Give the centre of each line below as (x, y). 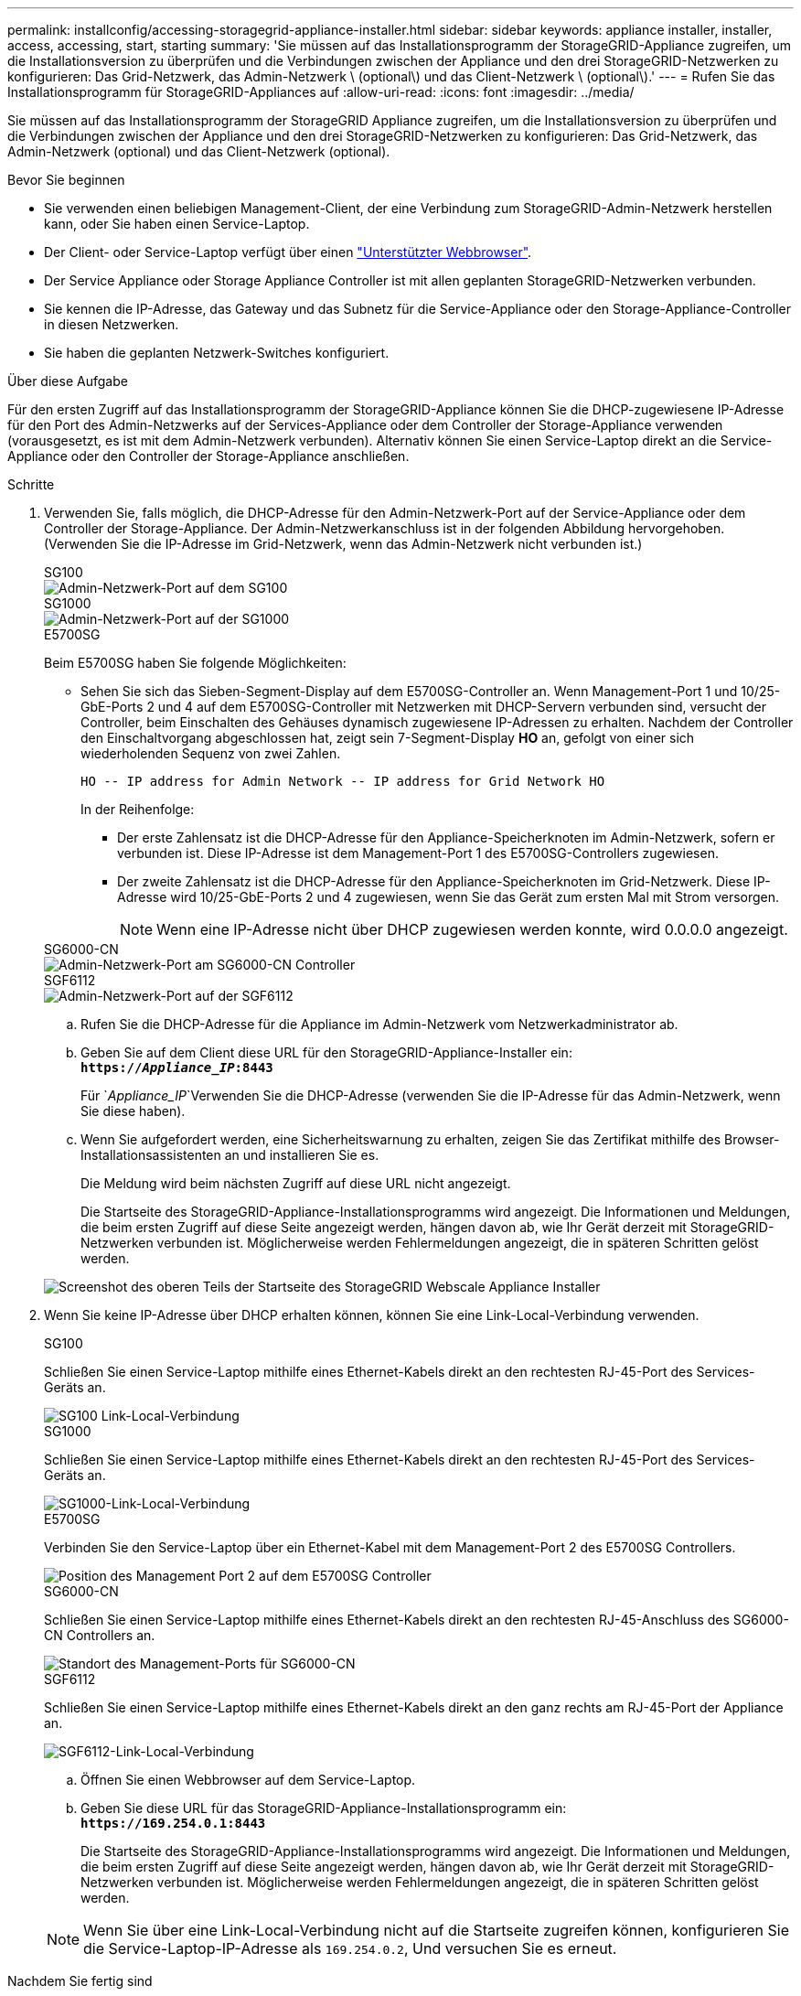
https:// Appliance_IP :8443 (177, 1068)
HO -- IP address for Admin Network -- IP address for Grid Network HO (343, 781)
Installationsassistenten (151, 1155)
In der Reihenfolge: (138, 809)
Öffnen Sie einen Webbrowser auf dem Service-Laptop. (248, 1780)
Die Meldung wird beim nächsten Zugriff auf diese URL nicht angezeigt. (296, 1183)
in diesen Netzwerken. (112, 324)
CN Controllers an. (100, 1635)
